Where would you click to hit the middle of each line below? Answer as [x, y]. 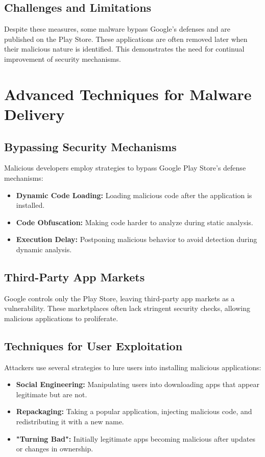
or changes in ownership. [55, 449]
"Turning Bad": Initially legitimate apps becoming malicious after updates [136, 438]
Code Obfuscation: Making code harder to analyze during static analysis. [135, 222]
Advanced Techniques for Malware [128, 94]
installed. [30, 205]
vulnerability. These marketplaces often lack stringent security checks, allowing [127, 308]
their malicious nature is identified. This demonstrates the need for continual [124, 49]
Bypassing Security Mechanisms [90, 146]
